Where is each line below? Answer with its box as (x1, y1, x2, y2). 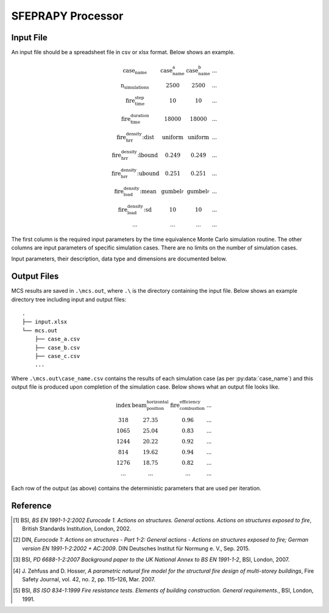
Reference (11, 500, 52, 511)
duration (130, 113, 149, 119)
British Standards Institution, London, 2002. (22, 525, 132, 532)
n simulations (121, 82, 149, 90)
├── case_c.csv (34, 353, 80, 359)
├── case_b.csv (34, 344, 80, 351)
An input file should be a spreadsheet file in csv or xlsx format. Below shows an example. (11, 49, 235, 56)
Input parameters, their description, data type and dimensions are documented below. (11, 255, 227, 262)
